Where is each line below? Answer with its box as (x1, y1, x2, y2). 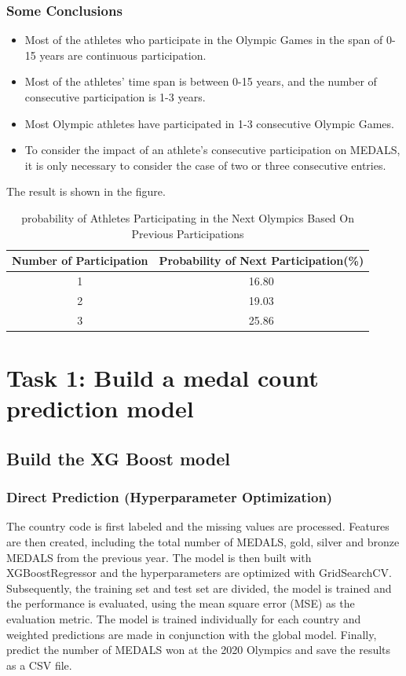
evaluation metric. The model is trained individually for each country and (6, 610, 361, 626)
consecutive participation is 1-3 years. (24, 89, 206, 105)
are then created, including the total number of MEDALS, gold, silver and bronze (6, 533, 400, 549)
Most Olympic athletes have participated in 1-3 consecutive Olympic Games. (24, 115, 394, 131)
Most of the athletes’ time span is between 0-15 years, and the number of (24, 73, 377, 90)
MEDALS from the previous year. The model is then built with (6, 549, 312, 565)
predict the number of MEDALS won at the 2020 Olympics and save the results (6, 641, 391, 658)
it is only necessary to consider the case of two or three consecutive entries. (24, 156, 386, 173)
